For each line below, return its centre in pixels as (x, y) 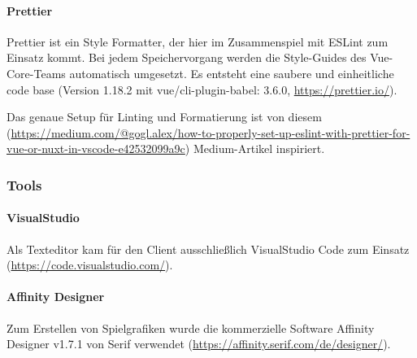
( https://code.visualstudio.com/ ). (90, 265)
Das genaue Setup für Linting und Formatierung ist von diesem (164, 117)
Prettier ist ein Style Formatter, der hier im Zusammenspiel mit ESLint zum (198, 41)
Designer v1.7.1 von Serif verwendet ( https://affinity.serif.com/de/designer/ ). (199, 344)
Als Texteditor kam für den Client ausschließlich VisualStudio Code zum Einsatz (208, 249)
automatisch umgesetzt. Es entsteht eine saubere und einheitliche (232, 73)
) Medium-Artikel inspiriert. (255, 148)
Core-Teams (36, 73)
